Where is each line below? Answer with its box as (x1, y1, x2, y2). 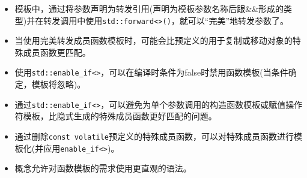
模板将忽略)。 (31, 78, 86, 90)
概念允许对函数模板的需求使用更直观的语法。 (14, 162, 192, 174)
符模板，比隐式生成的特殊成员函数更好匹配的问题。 (14, 110, 217, 122)
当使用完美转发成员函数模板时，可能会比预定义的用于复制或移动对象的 (14, 34, 293, 47)
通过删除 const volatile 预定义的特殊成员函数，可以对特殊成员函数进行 (14, 129, 294, 142)
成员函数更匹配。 (23, 46, 91, 58)
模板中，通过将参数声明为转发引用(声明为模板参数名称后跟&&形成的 (14, 2, 284, 14)
